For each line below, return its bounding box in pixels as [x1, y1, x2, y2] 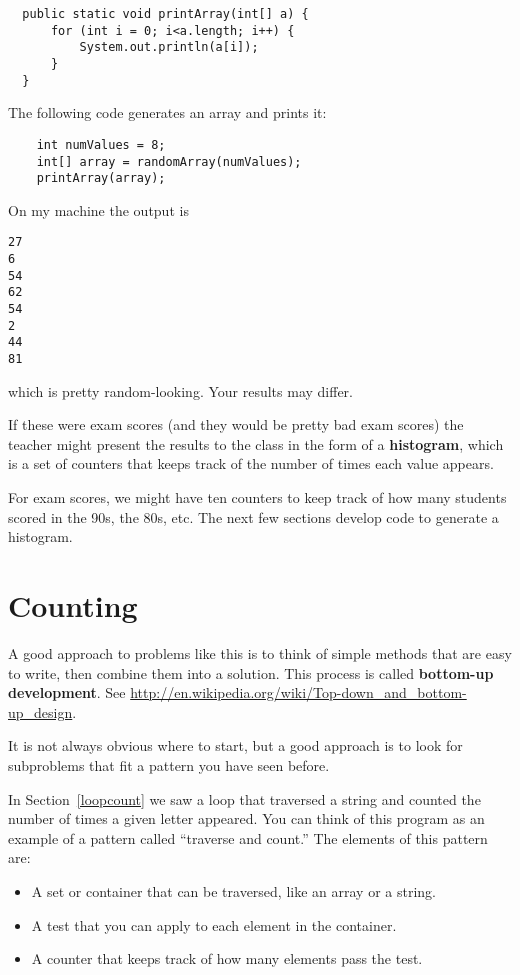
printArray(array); [36, 171, 166, 186]
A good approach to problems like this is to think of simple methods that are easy [8, 642, 512, 663]
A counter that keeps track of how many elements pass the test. [31, 948, 423, 969]
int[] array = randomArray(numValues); [36, 154, 302, 169]
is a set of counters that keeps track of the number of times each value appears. [8, 453, 494, 474]
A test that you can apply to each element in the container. [31, 914, 397, 935]
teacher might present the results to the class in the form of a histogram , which [8, 433, 504, 454]
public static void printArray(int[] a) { [22, 7, 309, 21]
